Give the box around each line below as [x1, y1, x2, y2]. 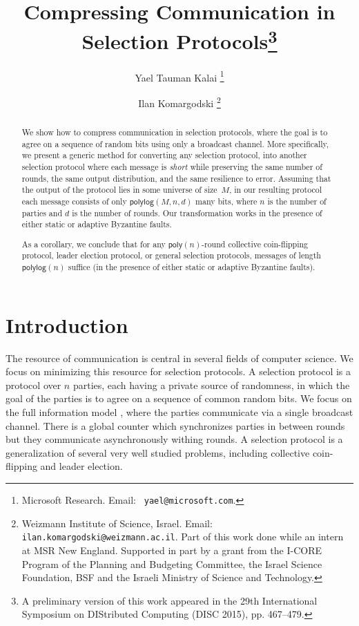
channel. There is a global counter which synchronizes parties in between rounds [6, 418, 345, 433]
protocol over [6, 377, 61, 392]
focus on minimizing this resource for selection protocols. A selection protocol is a [6, 364, 351, 379]
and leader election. [40, 459, 123, 473]
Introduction [6, 310, 128, 339]
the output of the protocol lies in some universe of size [21, 184, 217, 196]
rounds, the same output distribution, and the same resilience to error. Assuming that [21, 172, 331, 184]
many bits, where [195, 195, 258, 207]
